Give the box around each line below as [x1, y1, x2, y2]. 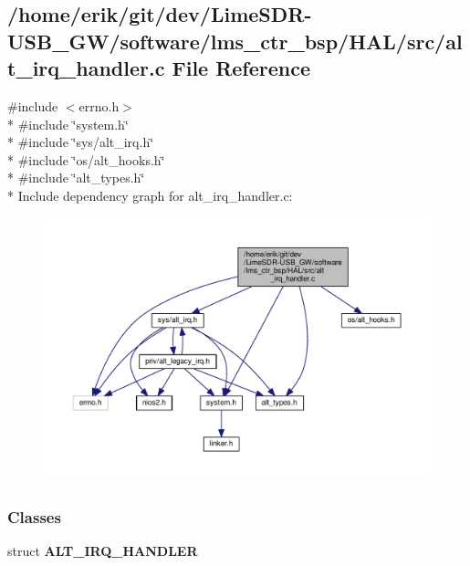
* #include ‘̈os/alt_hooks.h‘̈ [7, 150, 165, 169]
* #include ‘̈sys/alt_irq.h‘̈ [7, 132, 154, 152]
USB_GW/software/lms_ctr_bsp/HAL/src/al [7, 26, 463, 55]
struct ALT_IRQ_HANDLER [7, 540, 198, 560]
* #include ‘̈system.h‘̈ [7, 114, 129, 133]
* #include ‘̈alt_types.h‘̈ [7, 168, 145, 187]
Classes [7, 505, 61, 528]
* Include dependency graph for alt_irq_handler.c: [7, 185, 293, 204]
